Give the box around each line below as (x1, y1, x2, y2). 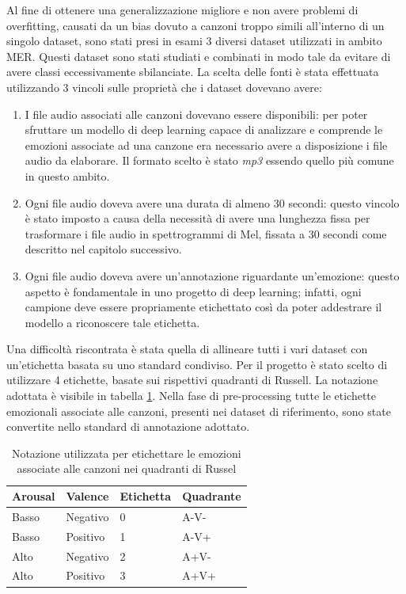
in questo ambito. (25, 167, 110, 184)
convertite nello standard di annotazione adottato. (6, 418, 250, 435)
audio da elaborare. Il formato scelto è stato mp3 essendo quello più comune (25, 152, 394, 169)
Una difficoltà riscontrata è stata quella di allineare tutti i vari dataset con (6, 341, 368, 357)
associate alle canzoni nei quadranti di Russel (17, 460, 237, 477)
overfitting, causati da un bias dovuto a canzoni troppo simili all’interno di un (6, 17, 385, 33)
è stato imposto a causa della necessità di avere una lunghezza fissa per (25, 210, 370, 227)
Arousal (12, 488, 55, 505)
